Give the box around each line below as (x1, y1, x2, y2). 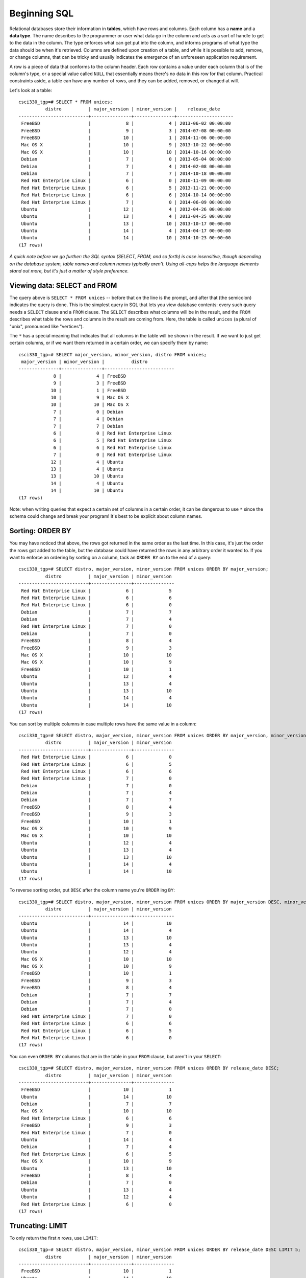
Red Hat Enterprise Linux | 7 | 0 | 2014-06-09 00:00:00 (21, 199, 231, 205)
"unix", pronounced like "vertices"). (9, 323, 84, 329)
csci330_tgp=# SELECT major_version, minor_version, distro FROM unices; (18, 352, 207, 357)
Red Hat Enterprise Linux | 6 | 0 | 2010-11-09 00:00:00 (21, 178, 231, 184)
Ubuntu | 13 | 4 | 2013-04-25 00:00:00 (21, 214, 231, 219)
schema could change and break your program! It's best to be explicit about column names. (9, 513, 202, 519)
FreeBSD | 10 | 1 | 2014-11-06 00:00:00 (21, 135, 231, 141)
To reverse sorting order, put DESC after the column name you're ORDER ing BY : (9, 887, 175, 893)
